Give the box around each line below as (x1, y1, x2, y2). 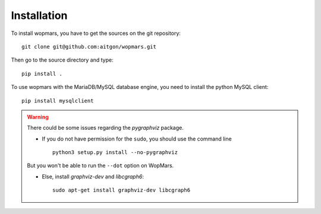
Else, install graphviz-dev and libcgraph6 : (42, 173, 144, 180)
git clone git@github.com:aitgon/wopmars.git (21, 43, 157, 50)
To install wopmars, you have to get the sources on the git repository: (11, 30, 181, 37)
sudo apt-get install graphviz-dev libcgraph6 (52, 187, 190, 194)
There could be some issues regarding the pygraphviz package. (27, 124, 184, 132)
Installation (11, 9, 68, 22)
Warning (27, 113, 49, 120)
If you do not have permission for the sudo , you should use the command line (42, 135, 232, 142)
